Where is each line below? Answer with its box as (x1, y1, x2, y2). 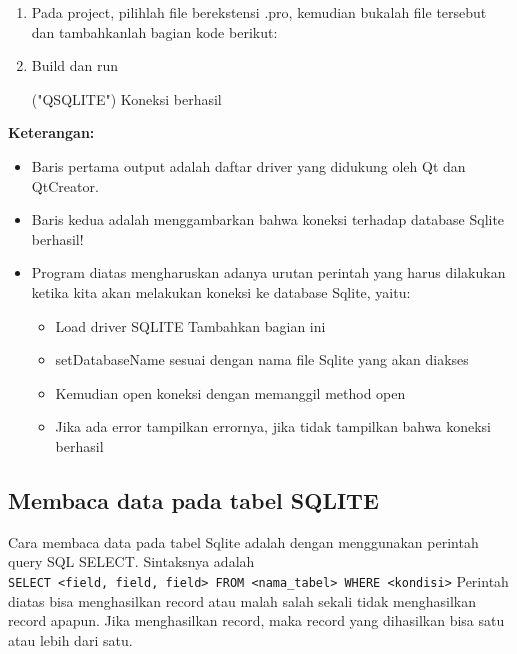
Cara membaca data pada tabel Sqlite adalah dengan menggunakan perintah (8, 531, 479, 552)
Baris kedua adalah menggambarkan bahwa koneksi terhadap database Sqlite (31, 209, 505, 230)
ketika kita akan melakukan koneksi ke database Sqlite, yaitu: (31, 281, 411, 302)
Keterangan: (8, 122, 95, 143)
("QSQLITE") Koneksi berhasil (31, 88, 222, 109)
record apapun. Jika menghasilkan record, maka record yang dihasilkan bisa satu (8, 610, 505, 631)
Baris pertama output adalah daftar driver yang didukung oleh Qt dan (31, 155, 466, 176)
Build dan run (31, 55, 119, 76)
